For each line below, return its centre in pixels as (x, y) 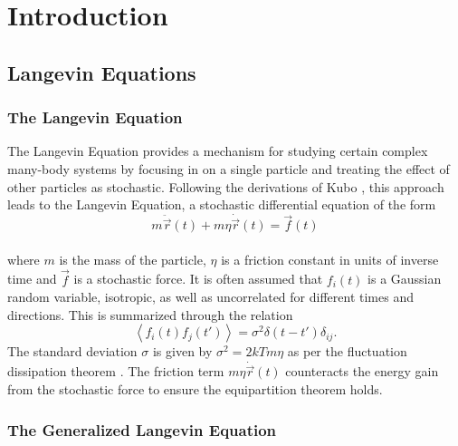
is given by (182, 351)
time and (32, 279)
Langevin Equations (102, 72)
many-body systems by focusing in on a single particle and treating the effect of (229, 168)
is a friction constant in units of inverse (330, 259)
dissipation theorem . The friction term (116, 371)
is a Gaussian (405, 279)
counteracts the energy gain (362, 371)
